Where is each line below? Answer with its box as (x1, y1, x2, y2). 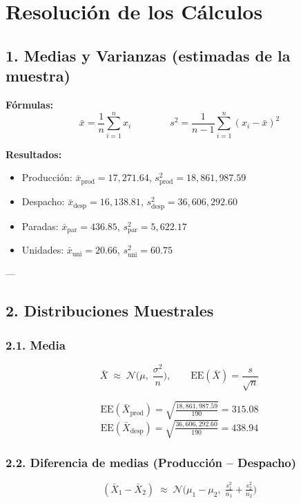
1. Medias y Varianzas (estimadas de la (6, 44, 291, 66)
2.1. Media (6, 336, 66, 353)
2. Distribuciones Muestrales (6, 300, 214, 321)
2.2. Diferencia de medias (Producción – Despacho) (6, 453, 297, 471)
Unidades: (21, 243, 64, 257)
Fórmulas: (6, 97, 53, 111)
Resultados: (6, 146, 62, 161)
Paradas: (21, 218, 59, 233)
